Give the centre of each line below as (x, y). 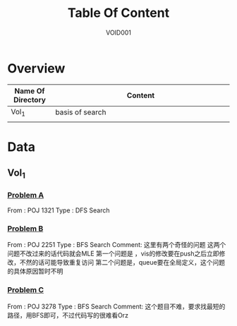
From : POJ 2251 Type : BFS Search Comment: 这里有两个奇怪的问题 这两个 (117, 245)
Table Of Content (119, 13)
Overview (36, 68)
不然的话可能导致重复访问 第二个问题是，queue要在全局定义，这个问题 (122, 262)
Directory (29, 99)
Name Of (30, 91)
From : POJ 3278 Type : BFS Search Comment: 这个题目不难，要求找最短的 (116, 306)
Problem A (26, 195)
